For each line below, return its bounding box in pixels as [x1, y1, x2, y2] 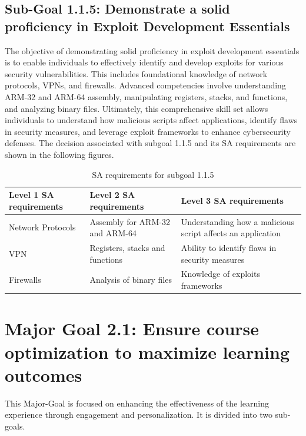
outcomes [5, 362, 82, 387]
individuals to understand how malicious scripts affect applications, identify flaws [5, 114, 298, 126]
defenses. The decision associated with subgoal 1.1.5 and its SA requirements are [5, 137, 296, 149]
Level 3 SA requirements [181, 194, 284, 206]
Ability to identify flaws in [181, 242, 277, 253]
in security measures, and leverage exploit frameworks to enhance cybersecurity [5, 125, 291, 137]
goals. [5, 420, 25, 432]
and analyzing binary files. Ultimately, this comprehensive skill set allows [5, 102, 268, 114]
